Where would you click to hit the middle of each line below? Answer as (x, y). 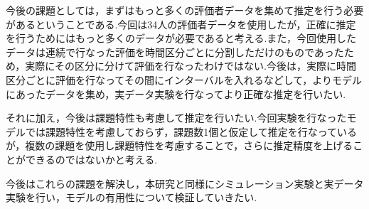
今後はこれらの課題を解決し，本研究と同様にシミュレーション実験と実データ (185, 183)
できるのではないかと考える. (91, 159)
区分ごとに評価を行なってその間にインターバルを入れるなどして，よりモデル (184, 79)
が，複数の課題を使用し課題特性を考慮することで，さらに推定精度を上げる (180, 145)
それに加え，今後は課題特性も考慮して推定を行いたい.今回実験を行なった (176, 118)
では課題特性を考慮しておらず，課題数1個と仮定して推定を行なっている (191, 131)
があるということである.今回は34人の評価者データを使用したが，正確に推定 (181, 24)
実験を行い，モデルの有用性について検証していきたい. (132, 197)
